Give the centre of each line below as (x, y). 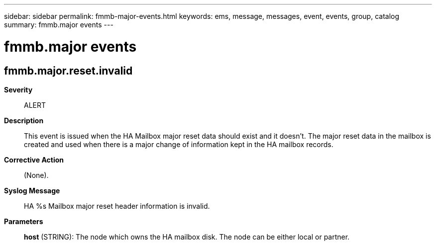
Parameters (24, 221)
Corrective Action (34, 160)
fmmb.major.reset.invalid (68, 71)
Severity (18, 89)
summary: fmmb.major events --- (59, 25)
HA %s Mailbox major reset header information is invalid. (117, 206)
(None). (36, 175)
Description (24, 120)
